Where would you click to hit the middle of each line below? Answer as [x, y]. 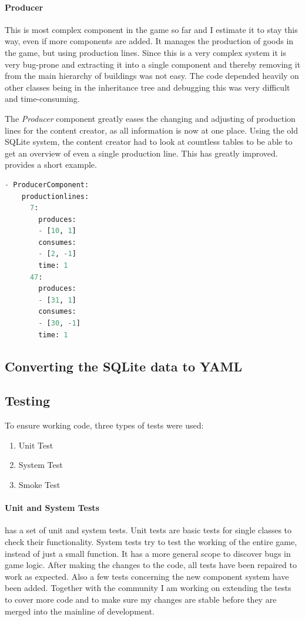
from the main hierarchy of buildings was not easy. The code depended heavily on [152, 76]
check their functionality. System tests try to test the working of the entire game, [151, 541]
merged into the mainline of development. [80, 611]
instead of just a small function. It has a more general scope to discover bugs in [148, 553]
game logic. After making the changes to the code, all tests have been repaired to [151, 565]
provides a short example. [51, 165]
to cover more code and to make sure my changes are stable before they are [141, 599]
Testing [27, 401]
